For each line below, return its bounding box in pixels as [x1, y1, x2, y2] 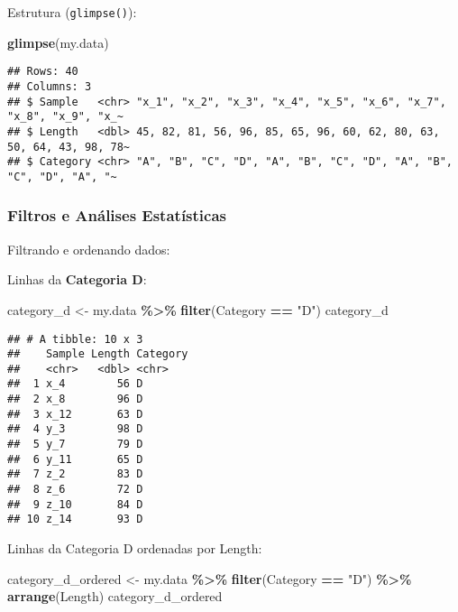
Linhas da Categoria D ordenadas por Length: [7, 539, 262, 558]
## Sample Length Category [7, 348, 188, 361]
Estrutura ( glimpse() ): [7, 3, 137, 21]
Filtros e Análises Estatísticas [7, 204, 227, 227]
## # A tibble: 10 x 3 [7, 332, 143, 346]
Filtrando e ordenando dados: [7, 239, 170, 258]
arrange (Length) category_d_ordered [7, 587, 223, 606]
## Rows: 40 [7, 65, 78, 79]
